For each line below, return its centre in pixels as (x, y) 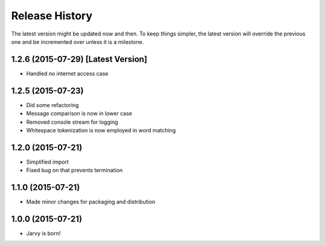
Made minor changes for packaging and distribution (91, 202)
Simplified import (47, 162)
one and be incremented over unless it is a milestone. (78, 42)
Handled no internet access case (67, 73)
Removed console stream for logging (72, 122)
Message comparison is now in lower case (79, 114)
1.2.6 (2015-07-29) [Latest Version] (79, 59)
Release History (52, 16)
